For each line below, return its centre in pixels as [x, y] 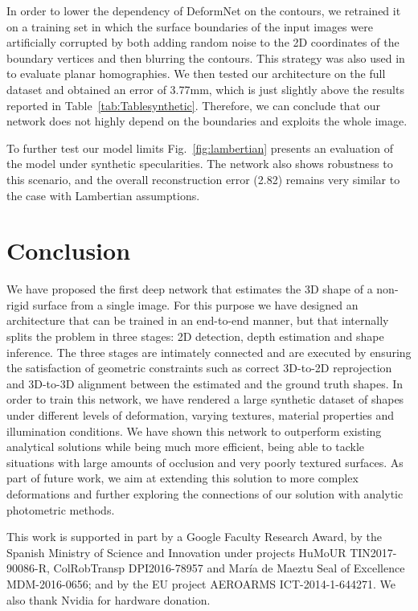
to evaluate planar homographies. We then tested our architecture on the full [196, 74]
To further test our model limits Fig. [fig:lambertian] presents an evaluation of [200, 148]
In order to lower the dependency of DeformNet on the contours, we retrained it [204, 10]
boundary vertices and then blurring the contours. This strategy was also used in [206, 57]
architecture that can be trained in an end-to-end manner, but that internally [198, 320]
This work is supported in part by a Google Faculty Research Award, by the [194, 537]
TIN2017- [373, 552]
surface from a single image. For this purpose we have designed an [195, 304]
